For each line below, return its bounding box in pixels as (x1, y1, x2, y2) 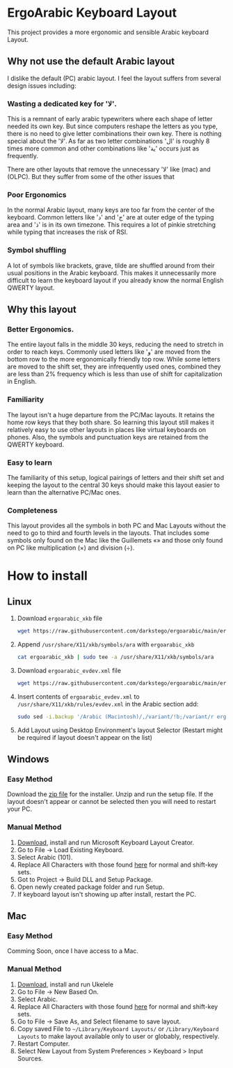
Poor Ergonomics (7, 189, 67, 199)
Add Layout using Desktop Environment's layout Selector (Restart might (17, 726, 223, 734)
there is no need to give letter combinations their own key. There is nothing (7, 130, 222, 138)
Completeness (7, 505, 58, 515)
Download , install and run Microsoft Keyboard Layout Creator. (17, 838, 195, 846)
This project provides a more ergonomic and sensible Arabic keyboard (7, 28, 209, 36)
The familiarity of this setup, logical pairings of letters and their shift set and (7, 473, 225, 481)
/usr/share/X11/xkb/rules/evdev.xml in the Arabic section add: (17, 699, 199, 708)
